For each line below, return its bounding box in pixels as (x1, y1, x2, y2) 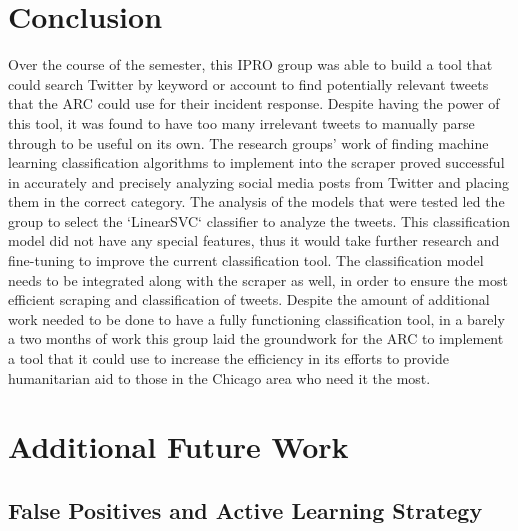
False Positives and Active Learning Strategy (8, 494, 483, 525)
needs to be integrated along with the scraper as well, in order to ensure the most (8, 269, 508, 290)
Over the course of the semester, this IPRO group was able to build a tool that (8, 54, 493, 75)
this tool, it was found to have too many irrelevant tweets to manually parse (8, 112, 475, 133)
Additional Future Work (8, 426, 349, 467)
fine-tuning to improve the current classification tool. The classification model (8, 250, 484, 271)
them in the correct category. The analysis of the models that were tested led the (8, 191, 505, 212)
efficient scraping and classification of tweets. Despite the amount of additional (8, 289, 490, 310)
